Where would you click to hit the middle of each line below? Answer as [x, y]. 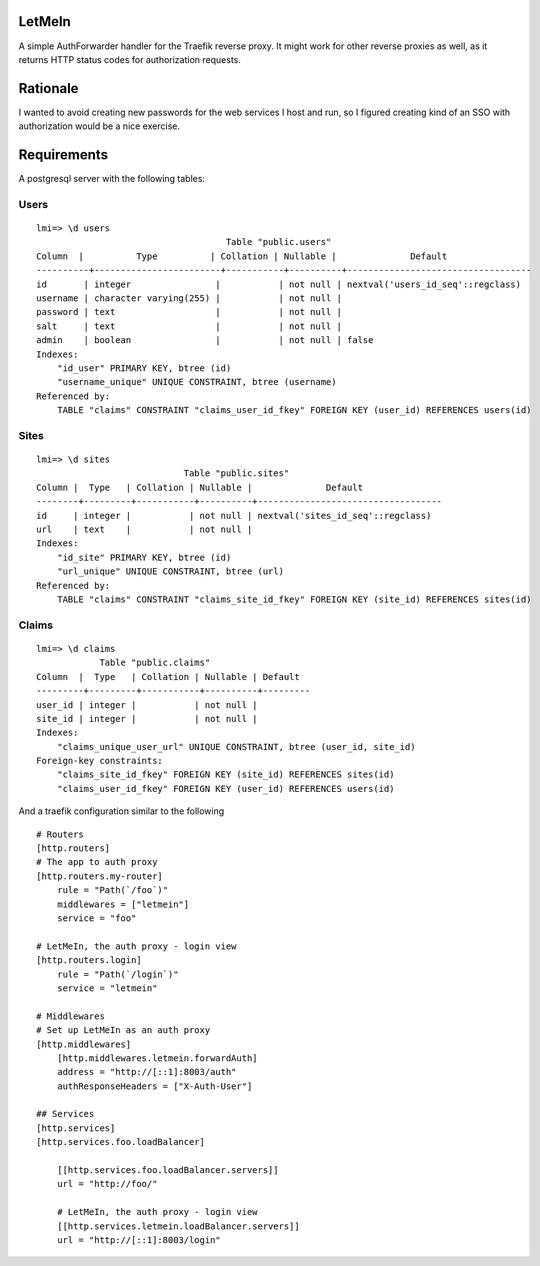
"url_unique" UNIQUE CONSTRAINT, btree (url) [170, 571]
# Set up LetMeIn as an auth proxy [123, 1030]
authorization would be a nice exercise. [99, 126]
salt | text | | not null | [189, 326]
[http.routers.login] [89, 960]
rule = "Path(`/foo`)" [112, 890]
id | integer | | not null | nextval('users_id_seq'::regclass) [279, 284]
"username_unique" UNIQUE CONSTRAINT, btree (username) [196, 382]
